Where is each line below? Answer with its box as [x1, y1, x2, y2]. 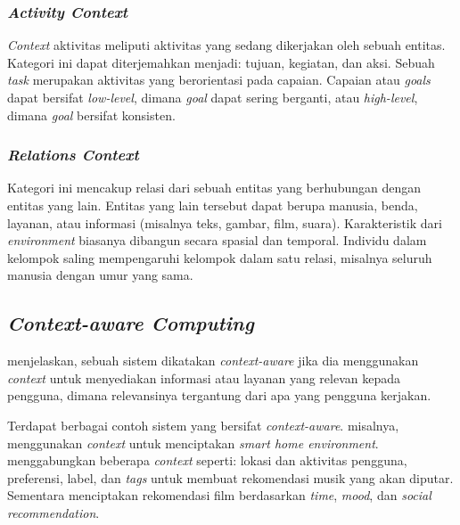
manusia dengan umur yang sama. [7, 266, 193, 284]
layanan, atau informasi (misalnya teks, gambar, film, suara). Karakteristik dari [7, 213, 442, 232]
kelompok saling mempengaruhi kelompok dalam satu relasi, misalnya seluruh [7, 248, 432, 267]
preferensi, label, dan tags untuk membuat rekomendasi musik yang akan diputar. [7, 468, 454, 487]
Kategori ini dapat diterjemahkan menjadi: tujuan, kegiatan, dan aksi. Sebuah [7, 53, 435, 71]
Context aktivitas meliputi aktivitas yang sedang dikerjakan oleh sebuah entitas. [7, 36, 446, 54]
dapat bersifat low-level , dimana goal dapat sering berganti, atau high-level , [7, 88, 418, 106]
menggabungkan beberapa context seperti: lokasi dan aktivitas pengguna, [7, 451, 407, 470]
